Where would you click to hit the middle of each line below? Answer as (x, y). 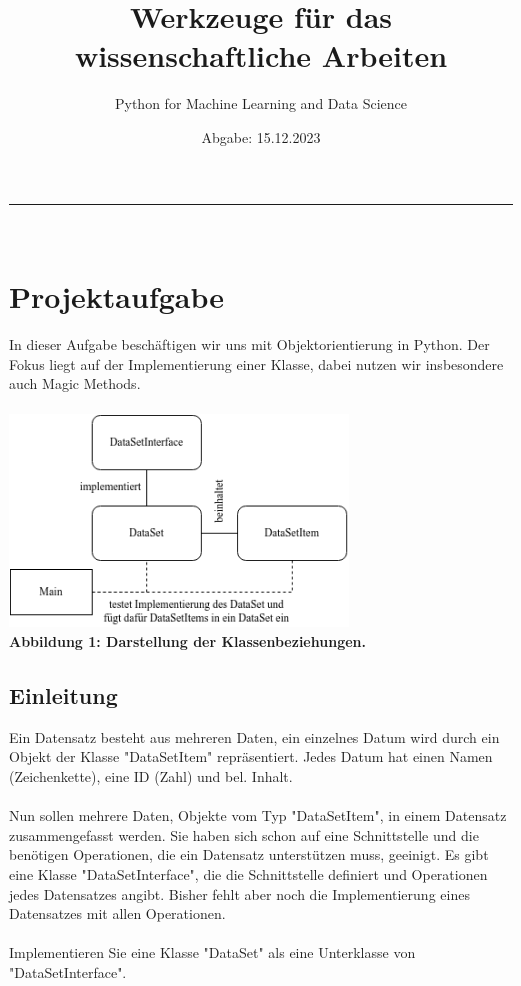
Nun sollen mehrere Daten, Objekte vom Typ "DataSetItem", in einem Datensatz (258, 815)
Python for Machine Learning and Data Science (261, 103)
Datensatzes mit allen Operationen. (117, 913)
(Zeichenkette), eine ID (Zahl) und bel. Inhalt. (151, 776)
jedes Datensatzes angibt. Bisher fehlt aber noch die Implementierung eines (239, 893)
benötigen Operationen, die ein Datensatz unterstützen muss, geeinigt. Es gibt (249, 854)
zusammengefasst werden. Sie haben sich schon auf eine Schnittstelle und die (244, 834)
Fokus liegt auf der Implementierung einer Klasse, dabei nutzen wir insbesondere (256, 363)
